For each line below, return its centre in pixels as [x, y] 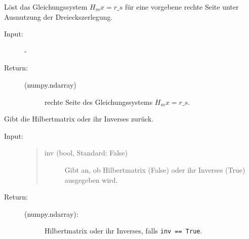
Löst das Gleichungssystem [46, 7]
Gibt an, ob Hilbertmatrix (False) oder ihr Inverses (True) [155, 169]
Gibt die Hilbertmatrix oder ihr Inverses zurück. [79, 119]
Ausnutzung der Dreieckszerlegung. [58, 16]
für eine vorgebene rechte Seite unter [182, 7]
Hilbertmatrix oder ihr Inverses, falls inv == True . [123, 231]
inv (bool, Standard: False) [86, 153]
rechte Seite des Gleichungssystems [99, 102]
